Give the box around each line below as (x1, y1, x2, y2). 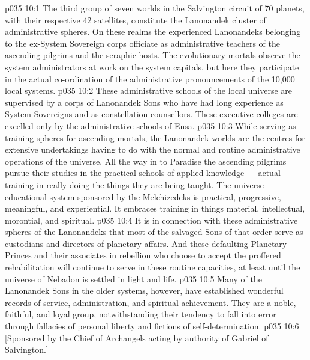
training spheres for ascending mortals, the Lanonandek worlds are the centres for (5, 131, 305, 144)
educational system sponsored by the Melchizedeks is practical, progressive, (5, 190, 281, 203)
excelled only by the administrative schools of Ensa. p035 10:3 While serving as (5, 119, 296, 132)
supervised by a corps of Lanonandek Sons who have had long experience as (5, 96, 284, 108)
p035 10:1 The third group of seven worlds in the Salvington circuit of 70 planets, (5, 2, 305, 14)
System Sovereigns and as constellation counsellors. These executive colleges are (5, 108, 298, 120)
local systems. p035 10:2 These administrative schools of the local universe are (5, 84, 293, 97)
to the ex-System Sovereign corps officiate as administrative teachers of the (5, 37, 280, 49)
